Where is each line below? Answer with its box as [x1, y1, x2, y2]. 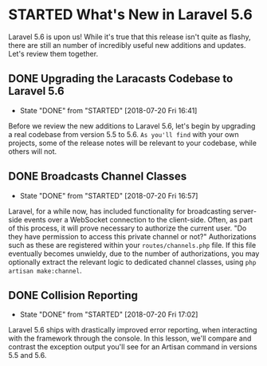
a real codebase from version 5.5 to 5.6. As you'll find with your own [8, 129, 239, 139]
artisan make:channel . [8, 266, 82, 275]
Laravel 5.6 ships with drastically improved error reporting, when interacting [8, 325, 257, 335]
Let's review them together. [8, 49, 98, 58]
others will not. [8, 146, 57, 156]
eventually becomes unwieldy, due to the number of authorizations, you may [8, 249, 260, 258]
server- [232, 206, 257, 216]
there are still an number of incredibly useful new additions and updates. [8, 40, 246, 49]
